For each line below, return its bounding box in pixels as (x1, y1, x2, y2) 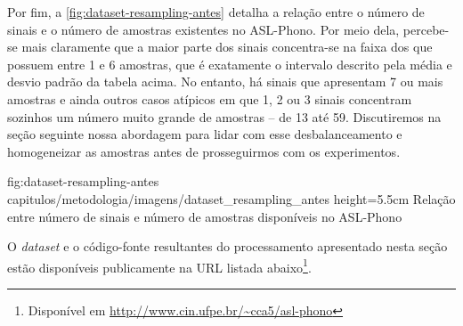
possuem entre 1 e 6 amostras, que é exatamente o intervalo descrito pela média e (7, 54, 452, 73)
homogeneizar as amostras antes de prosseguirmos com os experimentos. (7, 142, 401, 160)
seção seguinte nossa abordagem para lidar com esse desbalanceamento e (7, 125, 402, 143)
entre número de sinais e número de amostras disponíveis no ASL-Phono (7, 207, 402, 225)
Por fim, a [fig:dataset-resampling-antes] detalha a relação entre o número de (7, 3, 425, 20)
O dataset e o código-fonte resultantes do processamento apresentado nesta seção (7, 237, 448, 256)
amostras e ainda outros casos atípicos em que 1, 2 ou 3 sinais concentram (7, 89, 412, 108)
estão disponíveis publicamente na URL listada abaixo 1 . (7, 255, 312, 276)
